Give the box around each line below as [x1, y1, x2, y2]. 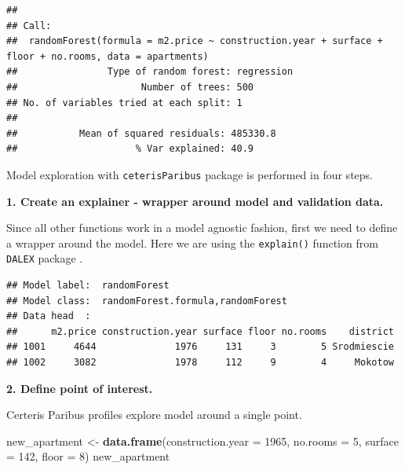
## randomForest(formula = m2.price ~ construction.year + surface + [6, 35, 383, 47]
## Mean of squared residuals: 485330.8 [6, 127, 276, 139]
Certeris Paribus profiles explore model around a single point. [6, 406, 302, 423]
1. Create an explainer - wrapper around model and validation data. [6, 193, 384, 209]
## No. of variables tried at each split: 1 [6, 97, 243, 108]
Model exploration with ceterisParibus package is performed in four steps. [6, 166, 373, 182]
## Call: [6, 20, 52, 31]
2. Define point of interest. [6, 380, 153, 396]
